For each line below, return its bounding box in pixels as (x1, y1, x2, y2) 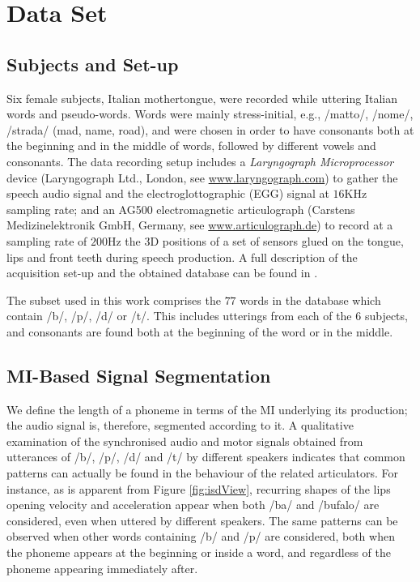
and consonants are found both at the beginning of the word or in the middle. (6, 323, 393, 340)
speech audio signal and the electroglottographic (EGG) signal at (6, 185, 329, 202)
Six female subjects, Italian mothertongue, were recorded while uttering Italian (6, 89, 397, 106)
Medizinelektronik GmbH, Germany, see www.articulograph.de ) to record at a (6, 216, 393, 233)
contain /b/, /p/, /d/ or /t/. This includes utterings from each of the (6, 307, 352, 324)
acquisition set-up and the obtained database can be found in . (6, 264, 318, 281)
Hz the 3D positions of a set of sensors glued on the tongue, (107, 232, 404, 249)
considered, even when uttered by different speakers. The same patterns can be (6, 511, 398, 529)
